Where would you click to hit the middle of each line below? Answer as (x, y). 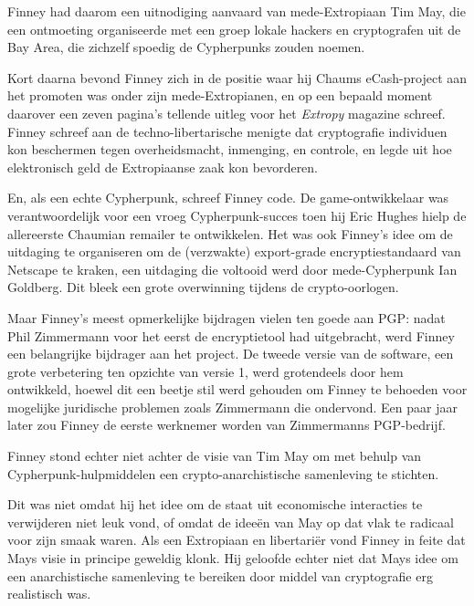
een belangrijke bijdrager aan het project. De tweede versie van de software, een (231, 354)
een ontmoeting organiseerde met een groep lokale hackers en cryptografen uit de (234, 29)
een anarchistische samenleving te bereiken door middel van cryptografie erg (220, 575)
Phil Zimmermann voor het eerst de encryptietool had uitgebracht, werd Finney (231, 335)
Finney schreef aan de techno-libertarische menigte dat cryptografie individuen (227, 131)
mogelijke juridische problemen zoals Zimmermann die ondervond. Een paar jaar (232, 407)
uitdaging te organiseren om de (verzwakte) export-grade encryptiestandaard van (234, 251)
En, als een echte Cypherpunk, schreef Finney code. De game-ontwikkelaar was (228, 198)
